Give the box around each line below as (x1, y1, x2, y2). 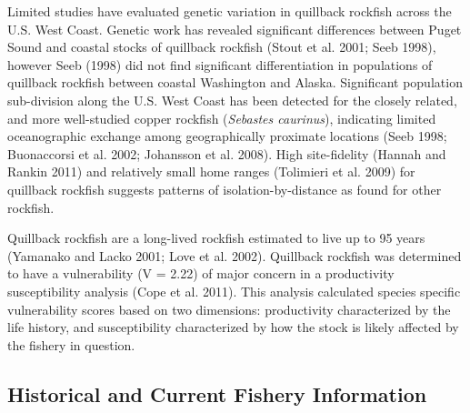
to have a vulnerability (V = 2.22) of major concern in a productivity (7, 264, 395, 283)
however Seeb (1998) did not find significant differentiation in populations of (7, 55, 433, 74)
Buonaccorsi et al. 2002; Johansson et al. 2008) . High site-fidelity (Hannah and (7, 144, 446, 163)
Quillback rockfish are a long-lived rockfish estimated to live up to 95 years (7, 228, 425, 247)
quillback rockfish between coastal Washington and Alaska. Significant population (7, 73, 463, 92)
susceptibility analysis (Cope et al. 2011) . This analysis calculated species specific (7, 281, 461, 300)
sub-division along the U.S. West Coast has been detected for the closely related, (7, 90, 457, 109)
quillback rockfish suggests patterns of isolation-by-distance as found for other (7, 179, 442, 198)
